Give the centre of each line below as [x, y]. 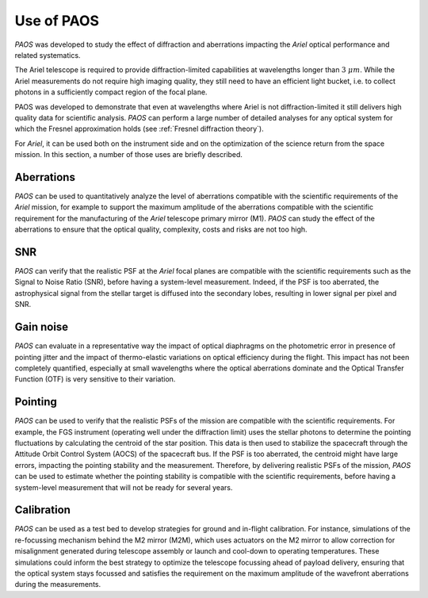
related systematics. [48, 55]
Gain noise [42, 327]
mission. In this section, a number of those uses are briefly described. [129, 155]
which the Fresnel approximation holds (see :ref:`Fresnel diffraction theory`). [139, 129]
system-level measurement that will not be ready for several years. [124, 487]
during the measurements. [58, 585]
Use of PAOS [57, 21]
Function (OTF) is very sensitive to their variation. [95, 379]
